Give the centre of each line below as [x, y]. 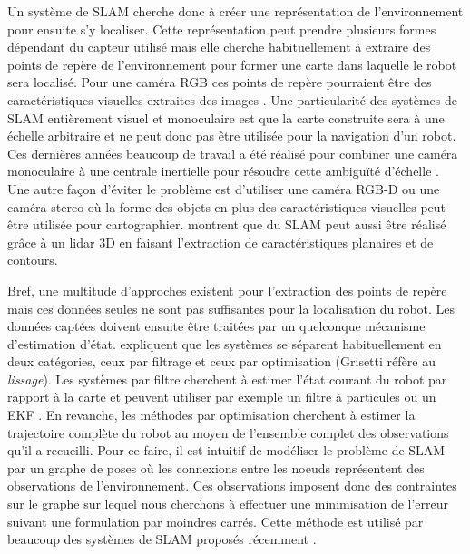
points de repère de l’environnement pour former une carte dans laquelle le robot [232, 64]
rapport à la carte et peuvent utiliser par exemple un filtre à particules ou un [222, 397]
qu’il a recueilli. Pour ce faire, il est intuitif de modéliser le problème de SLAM [226, 450]
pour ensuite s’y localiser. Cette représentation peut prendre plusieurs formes [222, 29]
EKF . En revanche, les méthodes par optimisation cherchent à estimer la [211, 415]
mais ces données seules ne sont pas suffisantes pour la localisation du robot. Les [231, 308]
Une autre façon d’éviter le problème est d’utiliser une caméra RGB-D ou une [224, 188]
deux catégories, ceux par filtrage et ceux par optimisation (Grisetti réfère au [221, 361]
